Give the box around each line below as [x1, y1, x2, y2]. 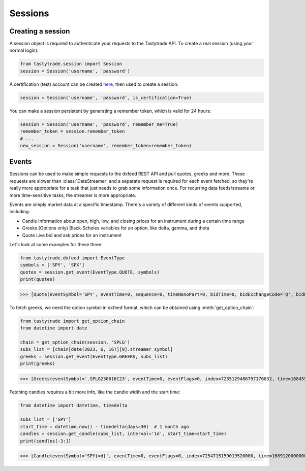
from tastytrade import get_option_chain [20, 318, 125, 324]
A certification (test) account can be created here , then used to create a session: [9, 81, 179, 87]
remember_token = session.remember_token [20, 128, 125, 134]
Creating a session [9, 27, 70, 36]
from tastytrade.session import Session [20, 61, 122, 67]
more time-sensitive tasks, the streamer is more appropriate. [9, 192, 137, 198]
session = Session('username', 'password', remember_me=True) [20, 121, 178, 127]
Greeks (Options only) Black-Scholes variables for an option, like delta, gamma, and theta [22, 225, 209, 231]
